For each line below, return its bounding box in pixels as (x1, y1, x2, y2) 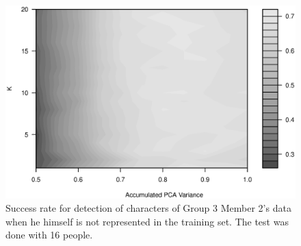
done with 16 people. (5, 227, 93, 242)
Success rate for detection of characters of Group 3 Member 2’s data (5, 201, 291, 215)
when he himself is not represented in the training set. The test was (5, 214, 289, 228)
